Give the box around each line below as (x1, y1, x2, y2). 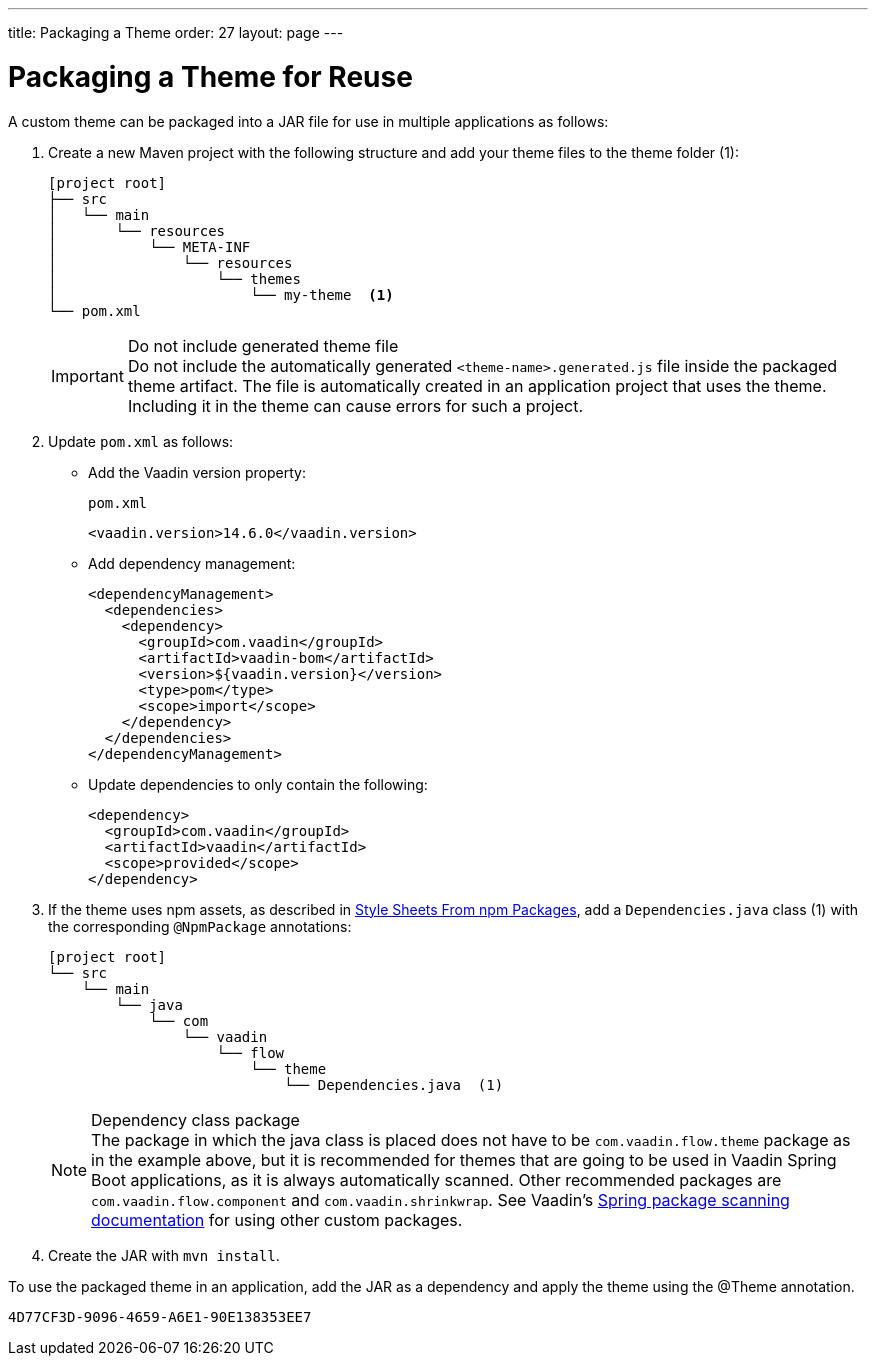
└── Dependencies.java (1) (284, 1076, 504, 1093)
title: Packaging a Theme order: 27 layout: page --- (8, 24, 344, 41)
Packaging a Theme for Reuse (8, 59, 413, 94)
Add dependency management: (88, 554, 296, 572)
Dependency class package (91, 1109, 300, 1130)
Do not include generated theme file (127, 335, 399, 356)
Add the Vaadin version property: (88, 463, 306, 481)
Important (51, 365, 124, 386)
